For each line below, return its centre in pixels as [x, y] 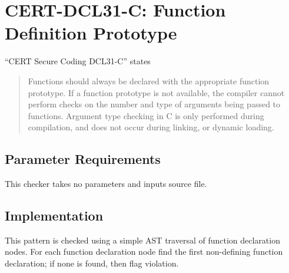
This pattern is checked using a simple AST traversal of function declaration [142, 240]
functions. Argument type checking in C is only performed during [146, 115]
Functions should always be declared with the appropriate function [149, 80]
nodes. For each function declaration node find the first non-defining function [144, 251]
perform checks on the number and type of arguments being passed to [154, 104]
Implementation [54, 216]
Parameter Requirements [83, 159]
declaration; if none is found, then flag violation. [92, 263]
